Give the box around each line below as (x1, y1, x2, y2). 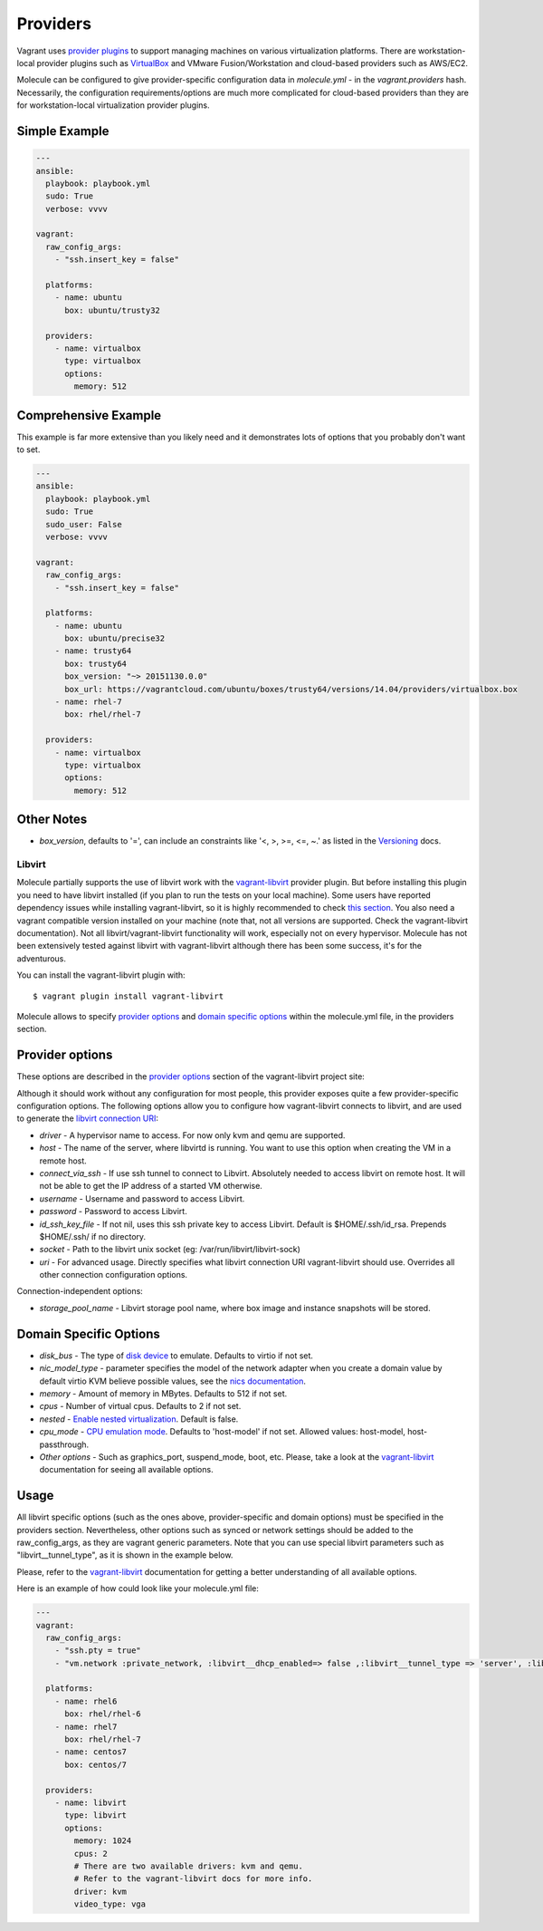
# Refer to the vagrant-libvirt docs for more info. (73, 1874, 313, 1884)
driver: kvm (73, 1886, 127, 1897)
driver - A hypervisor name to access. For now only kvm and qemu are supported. (39, 1129, 346, 1141)
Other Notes (16, 812, 88, 827)
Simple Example (16, 123, 110, 139)
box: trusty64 (64, 658, 127, 669)
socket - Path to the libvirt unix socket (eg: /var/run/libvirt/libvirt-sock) (39, 1244, 300, 1255)
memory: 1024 (73, 1836, 132, 1846)
